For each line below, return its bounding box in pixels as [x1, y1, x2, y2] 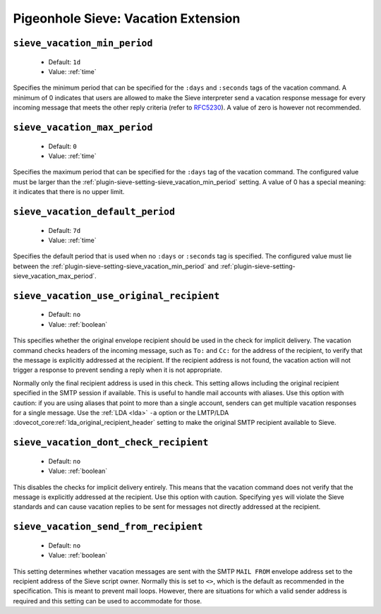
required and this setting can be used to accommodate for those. [13, 596, 202, 605]
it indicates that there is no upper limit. [13, 188, 125, 196]
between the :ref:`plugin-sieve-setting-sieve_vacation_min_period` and [13, 262, 219, 270]
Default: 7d [48, 226, 81, 234]
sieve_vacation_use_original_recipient [13, 290, 220, 301]
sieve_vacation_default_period [13, 205, 176, 217]
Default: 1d [48, 57, 81, 66]
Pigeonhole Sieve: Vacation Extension [13, 11, 241, 26]
